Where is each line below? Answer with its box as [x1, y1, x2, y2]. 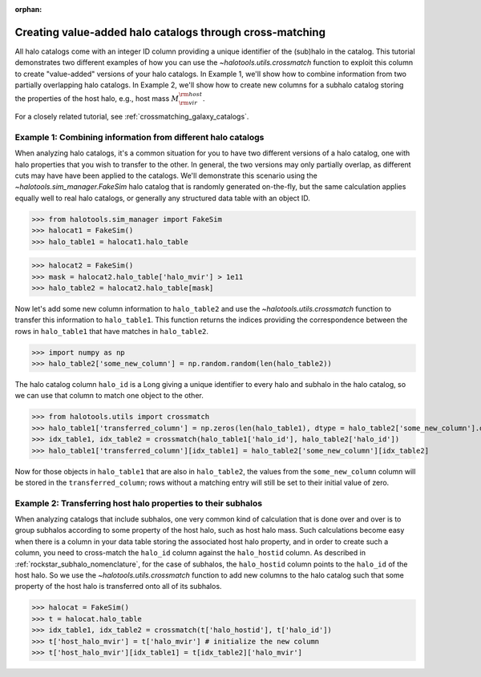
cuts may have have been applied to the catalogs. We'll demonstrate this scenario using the [14, 171, 318, 180]
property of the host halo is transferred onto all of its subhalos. [14, 582, 222, 591]
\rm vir [178, 99, 198, 107]
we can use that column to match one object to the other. [14, 391, 204, 401]
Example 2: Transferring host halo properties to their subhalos [14, 498, 263, 509]
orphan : [14, 5, 42, 14]
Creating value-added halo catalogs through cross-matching [14, 25, 326, 39]
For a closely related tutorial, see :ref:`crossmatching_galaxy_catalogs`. [14, 112, 249, 122]
